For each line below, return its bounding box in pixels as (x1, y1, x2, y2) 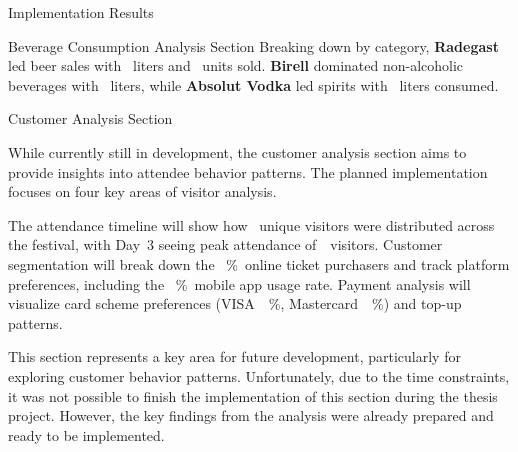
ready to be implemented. (8, 424, 165, 445)
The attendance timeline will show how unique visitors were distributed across (8, 214, 495, 235)
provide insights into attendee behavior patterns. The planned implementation (8, 161, 488, 182)
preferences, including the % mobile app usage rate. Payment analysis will (8, 273, 471, 294)
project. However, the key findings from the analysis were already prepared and (8, 405, 494, 426)
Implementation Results (8, 2, 154, 22)
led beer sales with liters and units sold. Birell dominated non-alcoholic (8, 55, 464, 76)
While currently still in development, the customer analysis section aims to (8, 141, 467, 162)
